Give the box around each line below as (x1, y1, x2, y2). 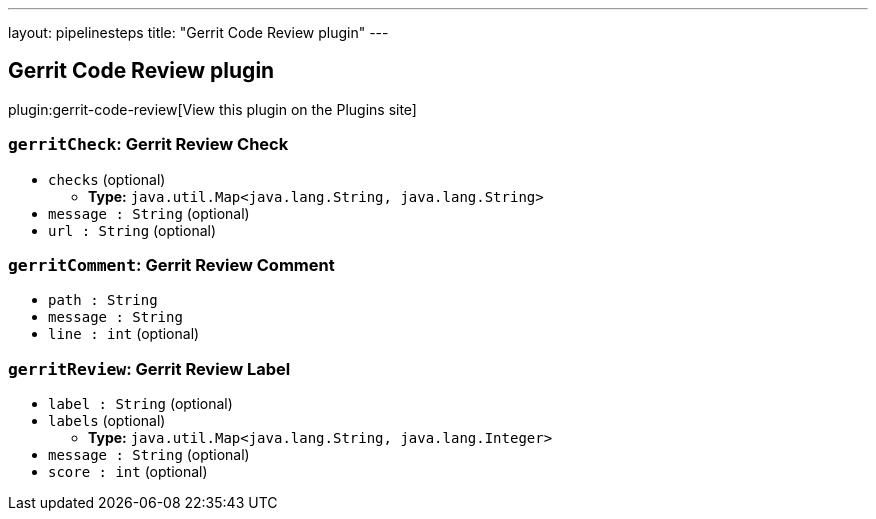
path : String (48, 292, 158, 309)
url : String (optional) (48, 221, 217, 239)
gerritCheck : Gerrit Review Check (8, 134, 289, 155)
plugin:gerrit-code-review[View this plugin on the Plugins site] (8, 100, 417, 118)
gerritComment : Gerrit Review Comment (8, 254, 335, 275)
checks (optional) (48, 170, 166, 188)
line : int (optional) (48, 325, 200, 343)
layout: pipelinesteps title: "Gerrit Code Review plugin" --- (8, 24, 389, 41)
